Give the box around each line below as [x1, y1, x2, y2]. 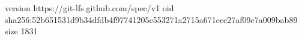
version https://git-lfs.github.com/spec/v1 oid [5, 2, 174, 14]
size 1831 [5, 25, 38, 37]
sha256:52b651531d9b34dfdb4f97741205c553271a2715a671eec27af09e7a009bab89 [5, 13, 298, 25]
